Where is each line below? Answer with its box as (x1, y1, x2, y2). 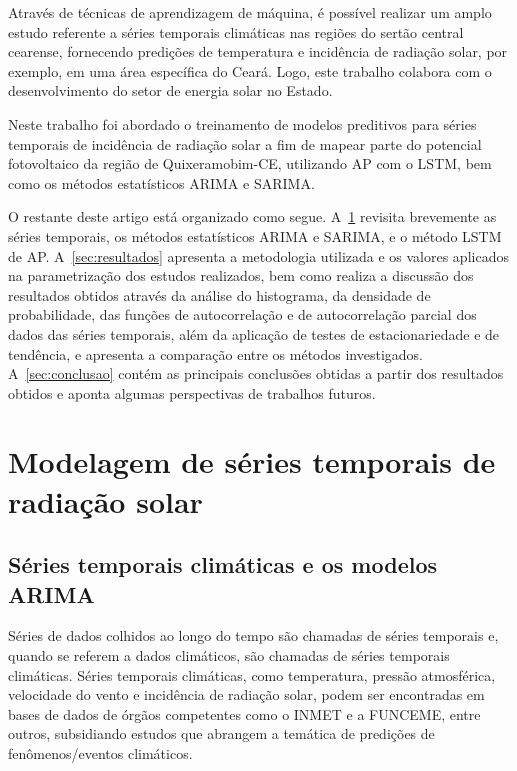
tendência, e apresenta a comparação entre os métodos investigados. (8, 343, 424, 364)
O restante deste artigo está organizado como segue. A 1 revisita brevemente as (8, 206, 497, 227)
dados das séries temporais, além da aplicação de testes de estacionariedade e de (8, 323, 500, 344)
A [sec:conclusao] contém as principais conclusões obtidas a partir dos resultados (8, 363, 504, 384)
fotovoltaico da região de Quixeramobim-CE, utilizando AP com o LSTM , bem (8, 153, 492, 174)
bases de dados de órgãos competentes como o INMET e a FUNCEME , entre (8, 703, 481, 724)
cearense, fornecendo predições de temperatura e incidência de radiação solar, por (8, 41, 508, 62)
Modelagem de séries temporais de (8, 441, 496, 482)
